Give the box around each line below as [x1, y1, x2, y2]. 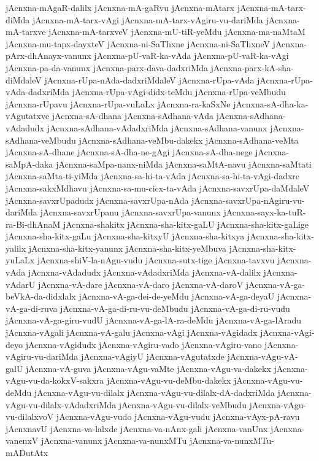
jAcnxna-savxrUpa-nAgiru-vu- [191, 193, 305, 206]
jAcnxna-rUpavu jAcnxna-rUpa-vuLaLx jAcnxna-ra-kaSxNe [6, 97, 231, 110]
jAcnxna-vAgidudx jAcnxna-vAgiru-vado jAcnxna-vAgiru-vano [25, 338, 262, 351]
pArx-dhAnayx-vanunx [6, 49, 91, 62]
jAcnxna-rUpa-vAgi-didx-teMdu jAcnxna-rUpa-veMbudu [72, 85, 286, 98]
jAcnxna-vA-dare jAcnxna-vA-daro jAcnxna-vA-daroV [37, 277, 244, 290]
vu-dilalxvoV [6, 410, 54, 423]
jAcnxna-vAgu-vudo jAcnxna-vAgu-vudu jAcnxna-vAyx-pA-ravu [56, 410, 300, 423]
